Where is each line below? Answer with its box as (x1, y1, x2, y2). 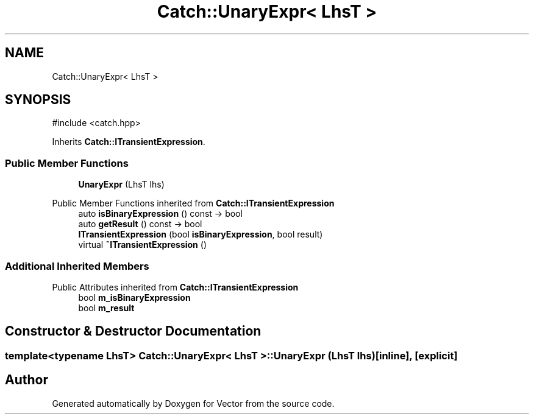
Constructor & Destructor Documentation (5, 323, 262, 339)
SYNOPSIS (5, 92, 71, 108)
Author (5, 372, 48, 388)
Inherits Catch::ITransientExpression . (52, 136, 205, 147)
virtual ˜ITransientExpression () (78, 239, 207, 250)
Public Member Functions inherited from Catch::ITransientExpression (52, 198, 335, 209)
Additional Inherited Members (5, 259, 149, 272)
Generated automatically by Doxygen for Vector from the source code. (52, 398, 335, 409)
